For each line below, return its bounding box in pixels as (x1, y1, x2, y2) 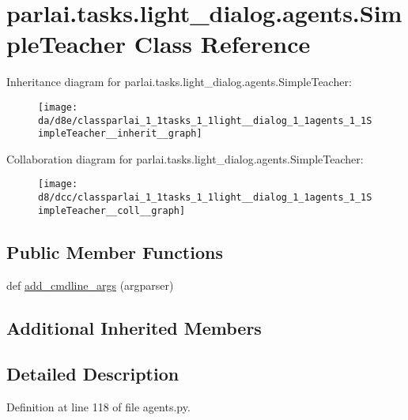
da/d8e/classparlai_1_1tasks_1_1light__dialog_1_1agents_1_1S (38, 114, 372, 126)
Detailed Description (6, 362, 179, 386)
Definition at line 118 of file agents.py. (6, 399, 191, 415)
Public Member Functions (6, 239, 223, 264)
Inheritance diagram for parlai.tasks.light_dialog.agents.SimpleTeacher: (6, 73, 352, 90)
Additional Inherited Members (6, 315, 262, 339)
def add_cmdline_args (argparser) (6, 276, 174, 293)
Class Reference (134, 28, 311, 60)
